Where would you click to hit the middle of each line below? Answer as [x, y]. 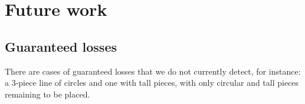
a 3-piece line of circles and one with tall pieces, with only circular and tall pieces [152, 83]
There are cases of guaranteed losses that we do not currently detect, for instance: [153, 71]
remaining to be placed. [47, 94]
